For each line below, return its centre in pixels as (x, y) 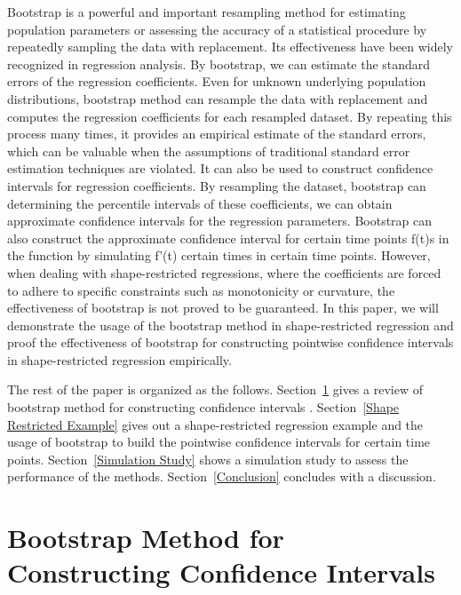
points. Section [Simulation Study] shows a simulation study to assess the (208, 459)
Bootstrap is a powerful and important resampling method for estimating (207, 12)
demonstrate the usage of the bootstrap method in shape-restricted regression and (230, 325)
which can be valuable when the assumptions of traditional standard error (209, 151)
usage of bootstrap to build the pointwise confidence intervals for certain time (219, 442)
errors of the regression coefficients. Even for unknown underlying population (217, 81)
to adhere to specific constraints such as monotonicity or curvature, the (201, 290)
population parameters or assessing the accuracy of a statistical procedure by (217, 29)
